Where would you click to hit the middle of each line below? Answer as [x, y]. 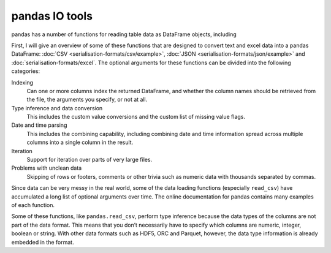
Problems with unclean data [47, 168]
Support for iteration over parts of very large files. [89, 160]
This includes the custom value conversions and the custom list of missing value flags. [136, 117]
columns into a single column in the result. [80, 142]
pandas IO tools [52, 16]
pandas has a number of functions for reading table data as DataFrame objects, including [124, 34]
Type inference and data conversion [57, 108]
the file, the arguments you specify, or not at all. [87, 100]
